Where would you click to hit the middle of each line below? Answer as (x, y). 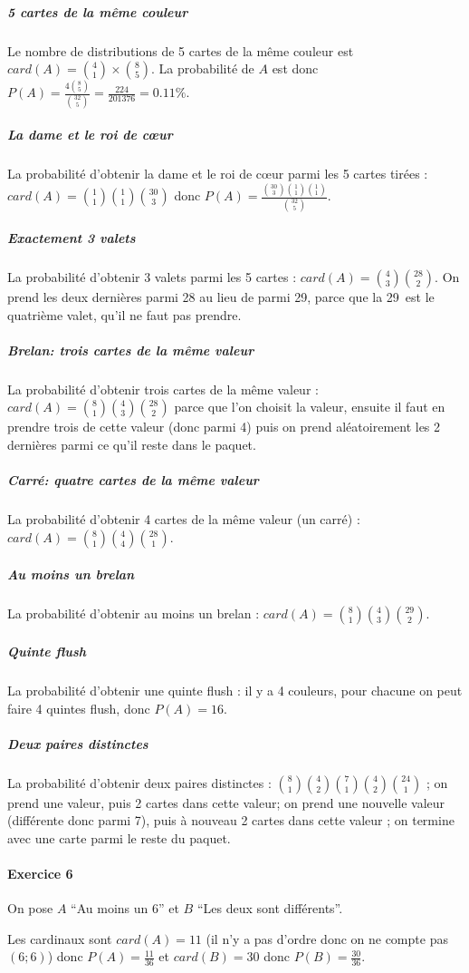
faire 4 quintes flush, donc (79, 708)
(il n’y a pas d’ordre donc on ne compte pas (327, 938)
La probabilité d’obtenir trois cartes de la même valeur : (163, 389)
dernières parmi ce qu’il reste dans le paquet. (132, 445)
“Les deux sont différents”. (270, 908)
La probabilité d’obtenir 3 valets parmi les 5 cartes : (152, 277)
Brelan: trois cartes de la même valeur (131, 350)
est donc (295, 68)
